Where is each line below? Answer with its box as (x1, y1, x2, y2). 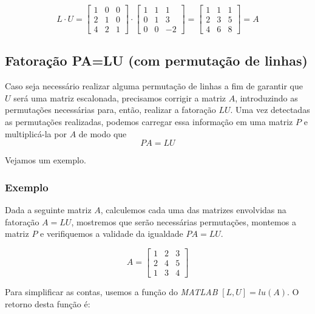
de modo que (78, 127, 127, 140)
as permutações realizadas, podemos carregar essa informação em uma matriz (5, 115, 293, 128)
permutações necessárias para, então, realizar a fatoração (5, 103, 216, 116)
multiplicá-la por (5, 127, 67, 140)
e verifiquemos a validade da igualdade (40, 227, 183, 240)
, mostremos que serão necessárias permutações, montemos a (71, 215, 296, 228)
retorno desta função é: (5, 297, 90, 310)
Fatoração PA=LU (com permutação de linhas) (5, 51, 308, 70)
